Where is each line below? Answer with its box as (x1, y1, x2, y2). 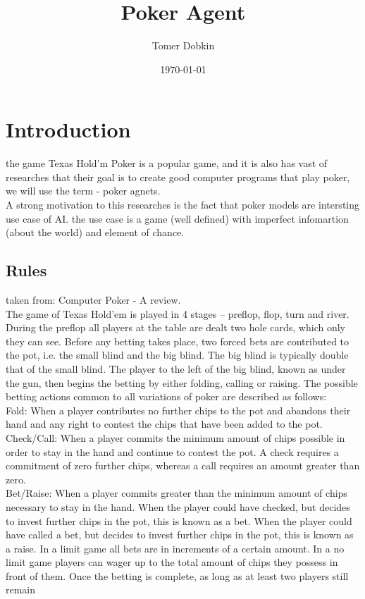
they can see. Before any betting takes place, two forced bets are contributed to (6, 333, 349, 348)
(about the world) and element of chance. (6, 225, 185, 240)
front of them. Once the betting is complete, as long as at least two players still (6, 568, 349, 583)
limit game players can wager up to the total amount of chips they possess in (6, 555, 338, 569)
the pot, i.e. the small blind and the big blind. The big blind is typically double (6, 347, 349, 362)
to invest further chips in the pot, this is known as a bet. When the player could (6, 513, 352, 528)
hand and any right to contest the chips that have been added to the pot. (6, 416, 323, 431)
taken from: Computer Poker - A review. (6, 292, 181, 307)
